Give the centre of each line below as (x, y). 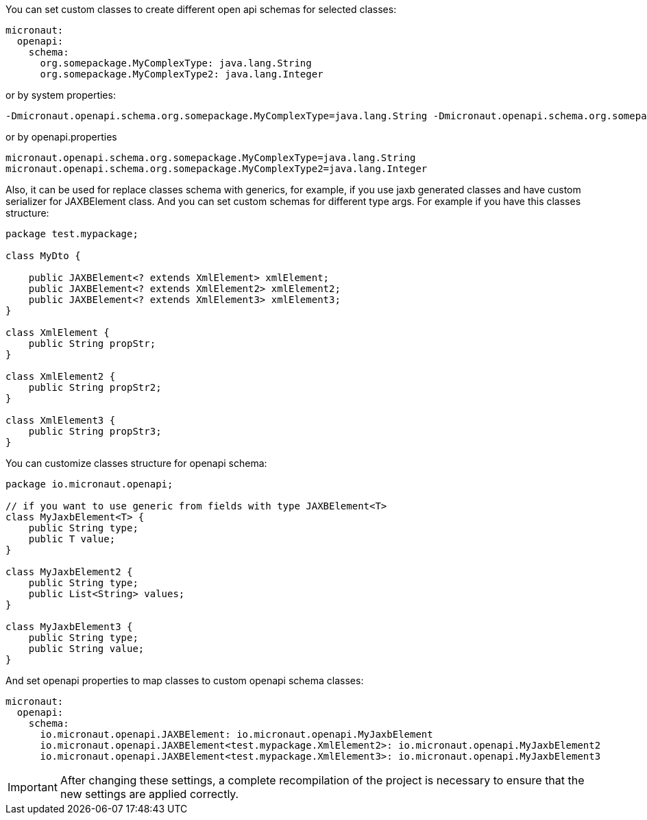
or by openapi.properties (61, 137)
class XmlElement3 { (61, 420)
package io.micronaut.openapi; (89, 484)
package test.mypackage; (72, 234)
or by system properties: (61, 95)
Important (33, 787)
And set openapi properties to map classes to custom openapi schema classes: (185, 680)
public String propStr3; (95, 431)
